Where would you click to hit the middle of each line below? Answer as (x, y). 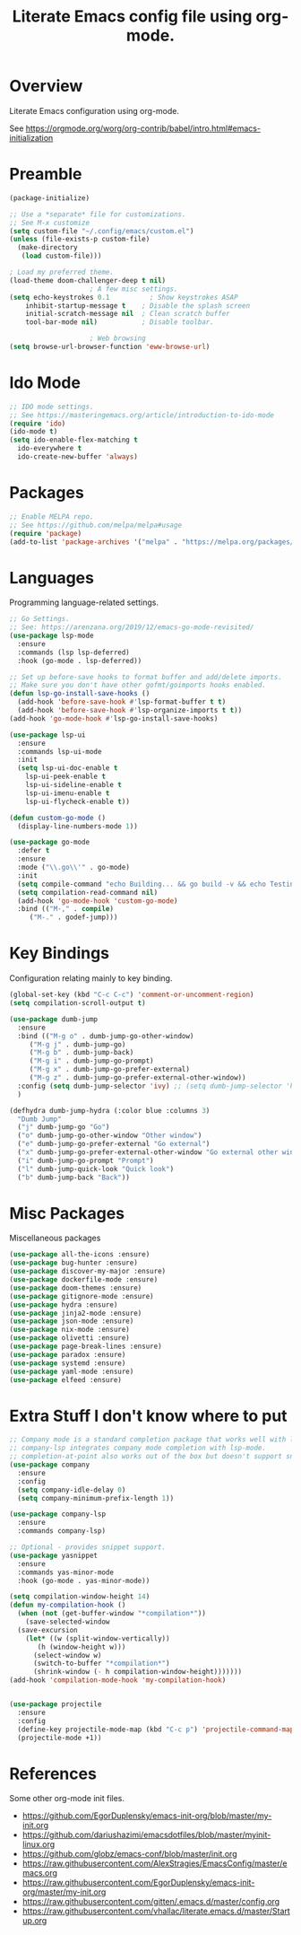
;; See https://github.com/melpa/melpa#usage (95, 525)
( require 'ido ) (38, 424)
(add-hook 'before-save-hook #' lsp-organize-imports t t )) (130, 711)
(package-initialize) (50, 198)
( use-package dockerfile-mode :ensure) (84, 1280)
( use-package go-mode (50, 842)
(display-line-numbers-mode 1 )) (78, 826)
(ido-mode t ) (34, 432)
